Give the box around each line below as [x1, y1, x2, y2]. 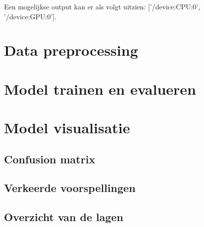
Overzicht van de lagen [4, 209, 124, 225]
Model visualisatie [4, 117, 130, 138]
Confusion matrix [4, 151, 96, 166]
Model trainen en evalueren [4, 78, 196, 99]
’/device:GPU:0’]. [4, 11, 57, 21]
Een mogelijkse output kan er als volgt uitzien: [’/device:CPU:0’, [4, 1, 201, 11]
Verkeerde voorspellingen [4, 180, 136, 195]
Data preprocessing [4, 40, 138, 60]
